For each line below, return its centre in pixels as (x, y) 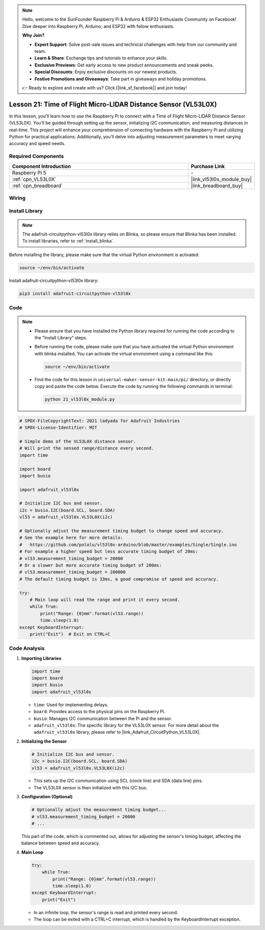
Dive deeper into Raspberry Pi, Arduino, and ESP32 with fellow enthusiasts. (98, 26)
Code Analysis (27, 648)
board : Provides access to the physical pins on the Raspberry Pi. (99, 712)
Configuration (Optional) (47, 797)
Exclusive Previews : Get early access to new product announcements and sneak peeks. (124, 65)
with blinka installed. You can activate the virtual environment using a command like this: (124, 354)
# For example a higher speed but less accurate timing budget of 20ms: (109, 552)
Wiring (17, 198)
